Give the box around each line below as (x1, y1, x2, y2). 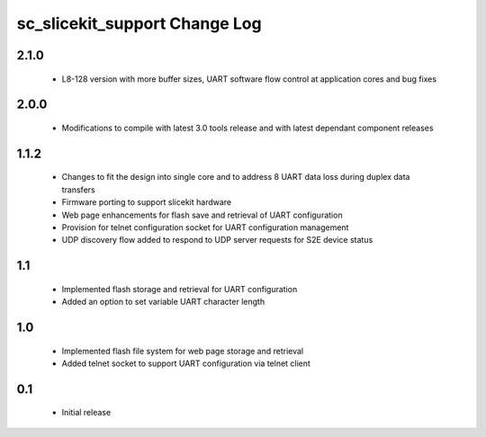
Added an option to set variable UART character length (61, 297, 265, 308)
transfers (61, 184, 95, 195)
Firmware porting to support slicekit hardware (61, 197, 232, 208)
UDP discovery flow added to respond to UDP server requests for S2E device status (61, 235, 373, 245)
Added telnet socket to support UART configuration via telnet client (61, 358, 310, 369)
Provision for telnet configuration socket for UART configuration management (61, 221, 349, 233)
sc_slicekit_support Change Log (16, 13, 262, 33)
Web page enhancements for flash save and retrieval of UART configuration (61, 210, 343, 220)
